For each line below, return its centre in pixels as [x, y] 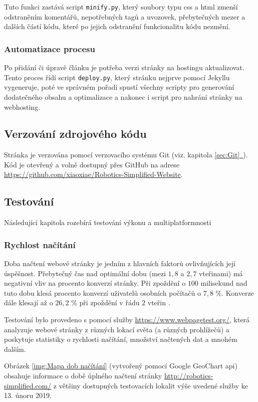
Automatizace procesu [50, 48]
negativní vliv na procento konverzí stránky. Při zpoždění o [95, 283]
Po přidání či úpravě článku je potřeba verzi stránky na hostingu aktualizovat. [124, 67]
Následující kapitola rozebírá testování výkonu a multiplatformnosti [108, 222]
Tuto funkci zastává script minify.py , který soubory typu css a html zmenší [121, 7]
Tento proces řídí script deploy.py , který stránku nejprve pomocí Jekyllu [117, 77]
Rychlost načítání [40, 244]
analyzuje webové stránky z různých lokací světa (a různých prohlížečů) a [117, 329]
